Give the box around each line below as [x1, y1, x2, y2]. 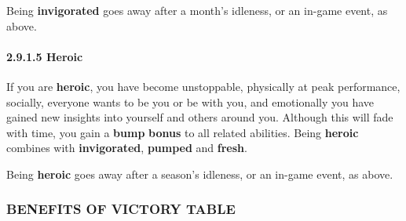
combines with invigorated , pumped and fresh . [6, 139, 247, 156]
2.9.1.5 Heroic [6, 48, 83, 64]
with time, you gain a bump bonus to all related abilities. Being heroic [6, 124, 359, 140]
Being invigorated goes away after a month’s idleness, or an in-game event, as [6, 2, 388, 18]
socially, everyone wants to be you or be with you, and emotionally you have [6, 93, 375, 110]
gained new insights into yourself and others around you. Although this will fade [6, 109, 393, 125]
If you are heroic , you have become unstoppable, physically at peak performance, [6, 78, 401, 94]
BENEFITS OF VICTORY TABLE [6, 199, 236, 219]
